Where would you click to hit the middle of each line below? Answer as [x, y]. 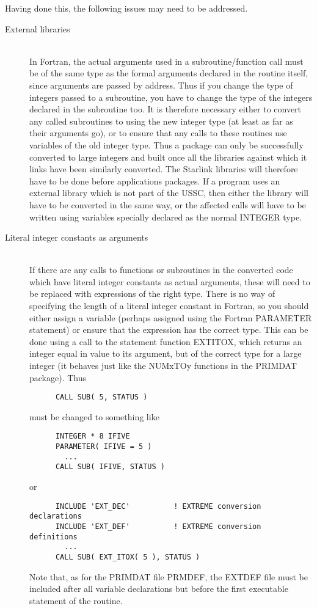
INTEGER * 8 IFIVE [93, 436]
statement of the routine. [76, 600]
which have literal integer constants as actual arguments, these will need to [170, 281]
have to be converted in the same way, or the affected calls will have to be [168, 204]
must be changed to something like [94, 416]
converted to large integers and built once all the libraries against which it [168, 157]
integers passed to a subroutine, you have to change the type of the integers [171, 97]
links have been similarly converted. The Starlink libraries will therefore [164, 169]
